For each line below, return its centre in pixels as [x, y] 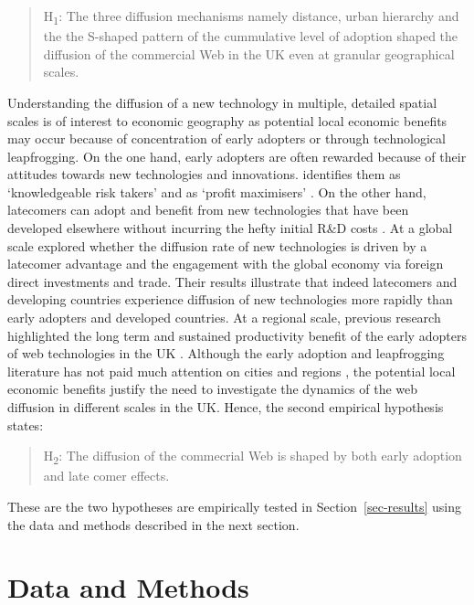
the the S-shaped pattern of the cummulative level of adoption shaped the [251, 36]
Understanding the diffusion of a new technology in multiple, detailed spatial [222, 102]
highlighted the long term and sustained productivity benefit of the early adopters [237, 335]
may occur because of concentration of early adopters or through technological [226, 138]
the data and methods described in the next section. [153, 524]
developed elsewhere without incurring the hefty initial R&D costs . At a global [230, 228]
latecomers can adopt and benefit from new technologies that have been [208, 210]
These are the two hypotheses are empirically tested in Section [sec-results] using [234, 506]
